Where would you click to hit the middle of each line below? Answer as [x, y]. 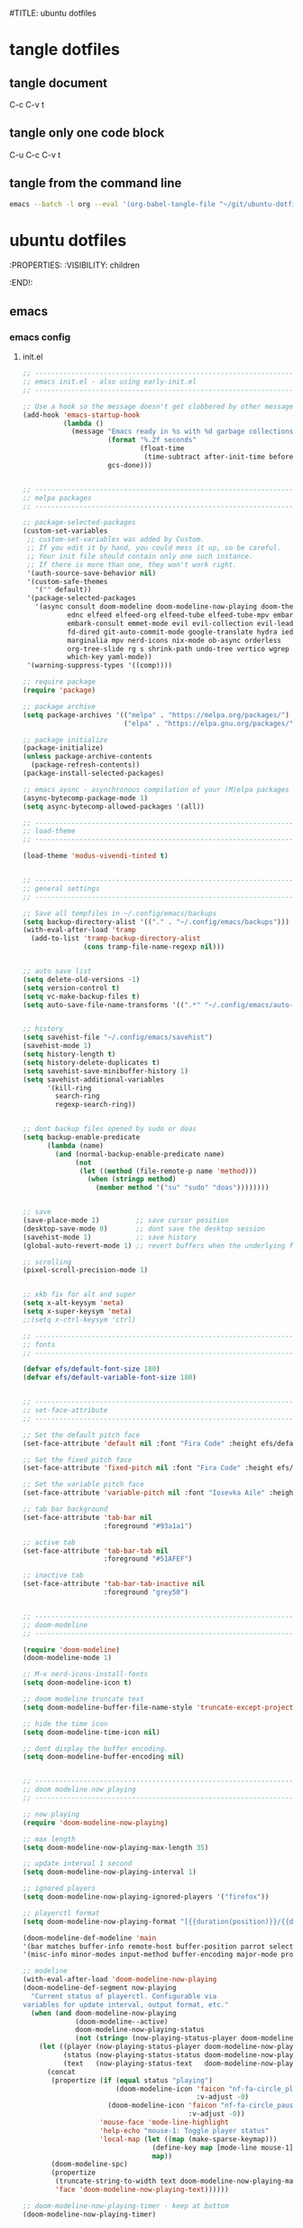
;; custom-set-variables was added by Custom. [115, 540]
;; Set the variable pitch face [83, 1485]
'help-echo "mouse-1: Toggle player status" [184, 2130]
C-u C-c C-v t [35, 155]
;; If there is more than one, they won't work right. [132, 564]
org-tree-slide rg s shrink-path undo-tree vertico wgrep [179, 649]
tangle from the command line [96, 183]
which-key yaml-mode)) [110, 657]
